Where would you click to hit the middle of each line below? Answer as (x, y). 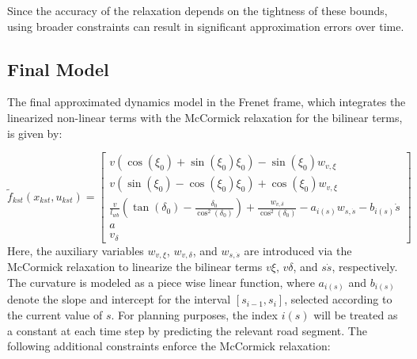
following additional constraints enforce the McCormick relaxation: (169, 346)
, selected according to (338, 299)
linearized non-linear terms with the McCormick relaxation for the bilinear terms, (205, 117)
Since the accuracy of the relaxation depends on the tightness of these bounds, (197, 10)
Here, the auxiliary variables (76, 250)
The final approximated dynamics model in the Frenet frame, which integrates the (207, 102)
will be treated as (356, 314)
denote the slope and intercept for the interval (119, 299)
